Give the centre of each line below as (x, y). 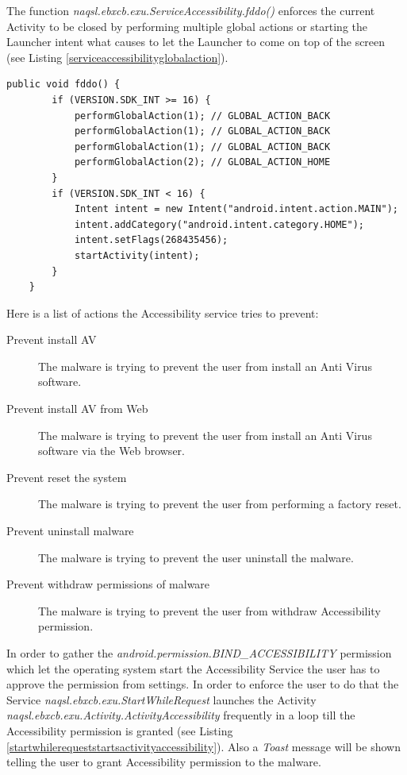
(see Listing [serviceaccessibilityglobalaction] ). (117, 57)
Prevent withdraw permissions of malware (108, 584)
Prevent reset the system (67, 477)
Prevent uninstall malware (70, 531)
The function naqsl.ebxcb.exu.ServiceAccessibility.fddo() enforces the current (191, 10)
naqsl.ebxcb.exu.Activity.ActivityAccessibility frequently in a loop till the (181, 715)
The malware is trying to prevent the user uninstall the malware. (196, 557)
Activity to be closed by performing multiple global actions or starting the (187, 26)
